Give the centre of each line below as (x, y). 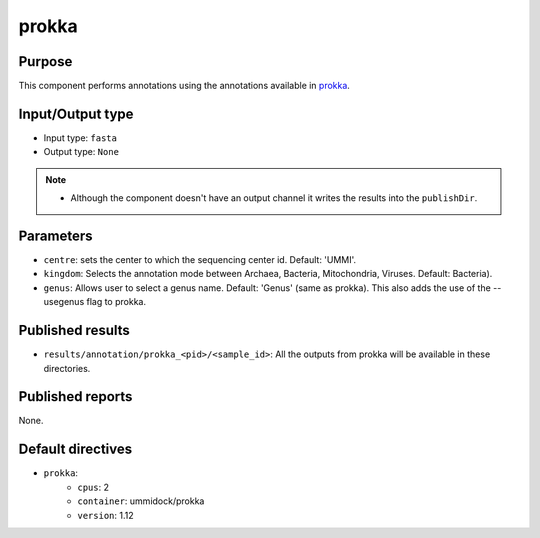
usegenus (64, 302)
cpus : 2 (93, 487)
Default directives (75, 449)
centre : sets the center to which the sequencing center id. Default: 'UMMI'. (200, 260)
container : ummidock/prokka (141, 501)
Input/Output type (76, 113)
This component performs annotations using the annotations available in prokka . (184, 86)
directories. (67, 368)
